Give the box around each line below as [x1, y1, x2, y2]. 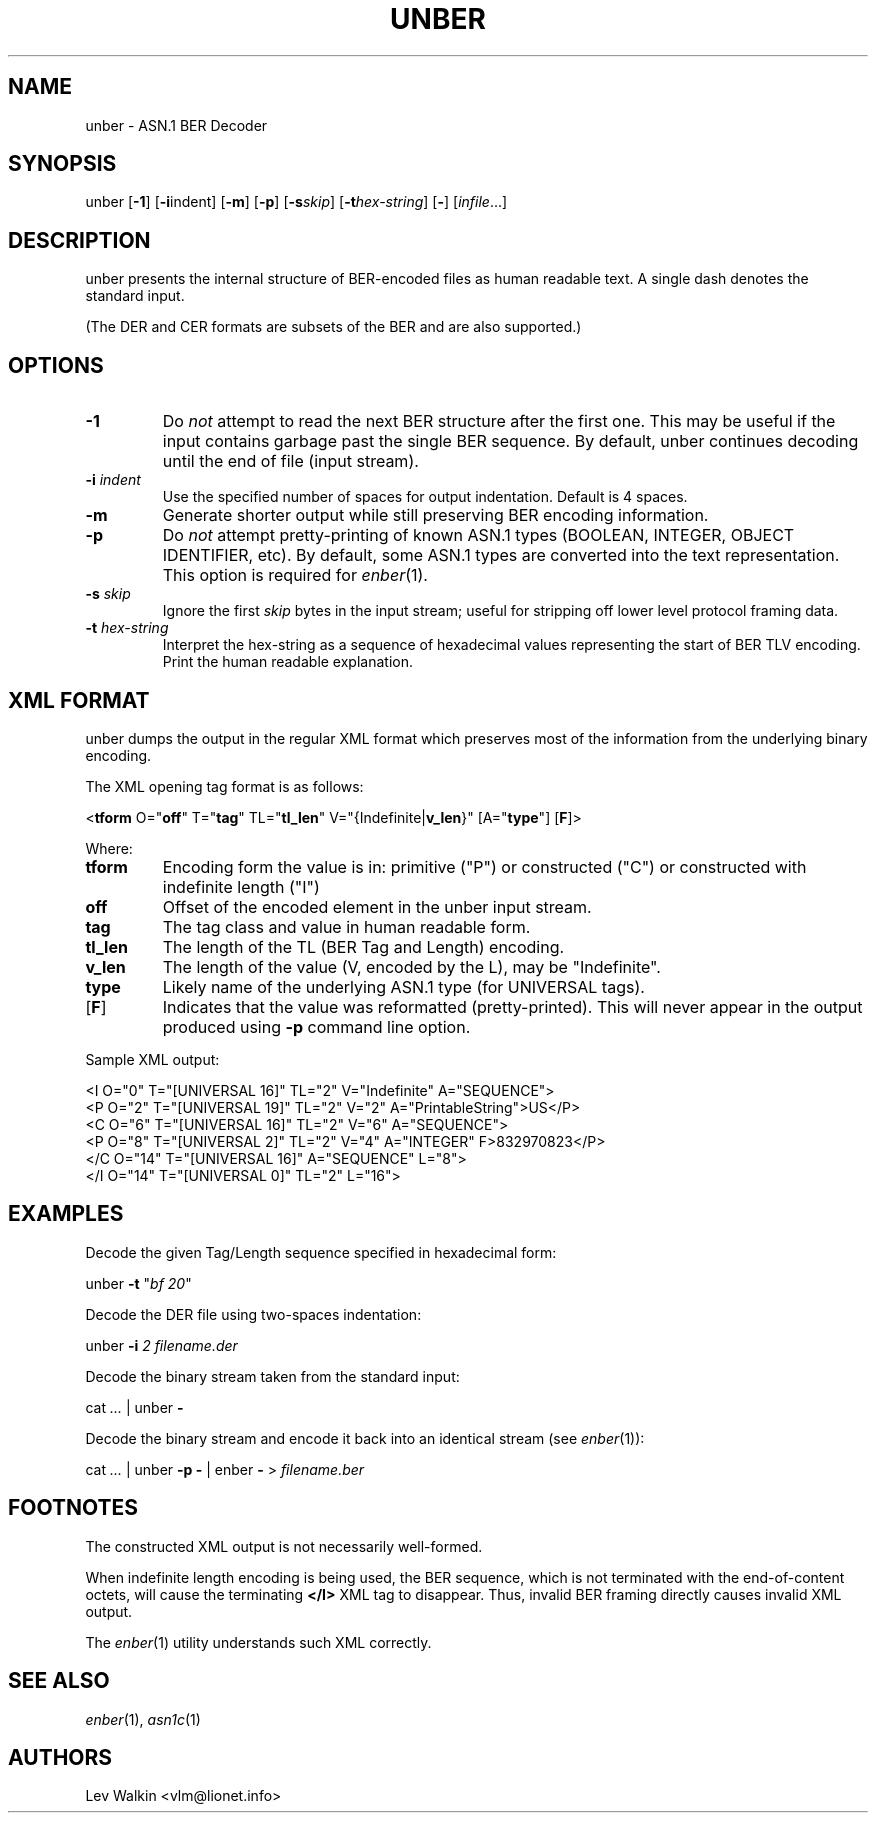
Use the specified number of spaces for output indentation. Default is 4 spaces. [162, 488, 688, 506]
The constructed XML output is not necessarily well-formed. [85, 1537, 483, 1555]
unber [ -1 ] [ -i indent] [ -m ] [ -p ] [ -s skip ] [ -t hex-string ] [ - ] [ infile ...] [85, 193, 508, 211]
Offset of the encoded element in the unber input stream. [162, 896, 592, 917]
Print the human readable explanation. [162, 653, 413, 671]
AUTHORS [8, 1744, 113, 1770]
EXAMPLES [8, 1201, 124, 1227]
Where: [85, 839, 133, 857]
